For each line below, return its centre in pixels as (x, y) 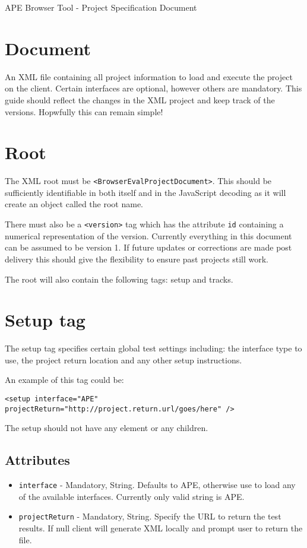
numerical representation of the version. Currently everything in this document (148, 235)
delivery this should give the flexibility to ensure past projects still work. (137, 259)
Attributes (37, 460)
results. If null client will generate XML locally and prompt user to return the (161, 528)
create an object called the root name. (74, 204)
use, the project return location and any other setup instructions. (124, 359)
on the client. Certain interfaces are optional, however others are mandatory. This (153, 88)
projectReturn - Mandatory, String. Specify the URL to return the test (150, 516)
